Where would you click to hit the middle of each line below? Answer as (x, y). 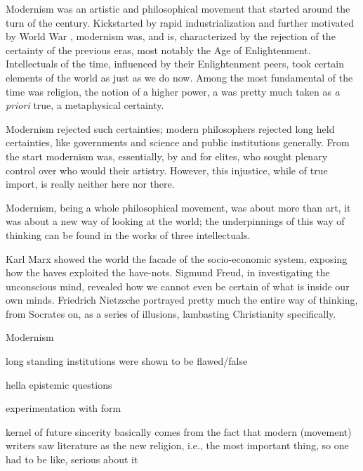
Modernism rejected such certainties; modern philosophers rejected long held (170, 128)
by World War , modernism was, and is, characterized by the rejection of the (171, 36)
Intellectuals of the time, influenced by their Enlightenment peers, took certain (175, 64)
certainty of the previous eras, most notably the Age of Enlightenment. (158, 50)
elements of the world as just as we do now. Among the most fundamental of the (179, 77)
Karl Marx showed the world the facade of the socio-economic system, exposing (177, 258)
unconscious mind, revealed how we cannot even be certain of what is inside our (178, 286)
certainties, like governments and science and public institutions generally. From (178, 142)
